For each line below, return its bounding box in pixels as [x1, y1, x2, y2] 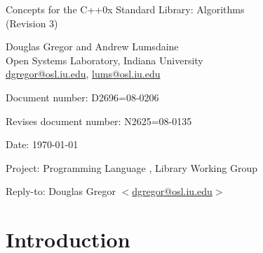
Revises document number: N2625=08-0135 [6, 113, 192, 128]
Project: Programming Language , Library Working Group [6, 160, 258, 175]
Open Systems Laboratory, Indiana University [6, 52, 203, 67]
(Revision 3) [6, 15, 58, 30]
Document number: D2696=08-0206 [6, 89, 159, 104]
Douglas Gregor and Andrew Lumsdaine [6, 39, 179, 54]
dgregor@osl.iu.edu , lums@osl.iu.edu [6, 66, 161, 81]
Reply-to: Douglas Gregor [6, 184, 116, 198]
